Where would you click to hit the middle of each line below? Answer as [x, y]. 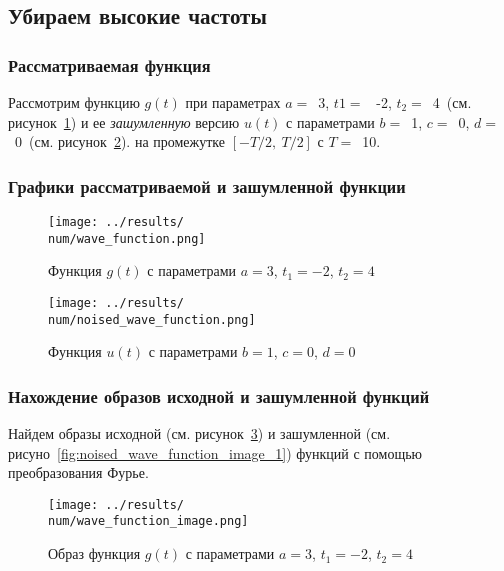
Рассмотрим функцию [74, 102]
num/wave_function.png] [127, 238]
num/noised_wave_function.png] [152, 319]
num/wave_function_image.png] [148, 521]
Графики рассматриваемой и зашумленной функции [207, 185]
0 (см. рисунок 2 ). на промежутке [120, 141]
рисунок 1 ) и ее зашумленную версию [124, 121]
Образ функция [94, 553]
